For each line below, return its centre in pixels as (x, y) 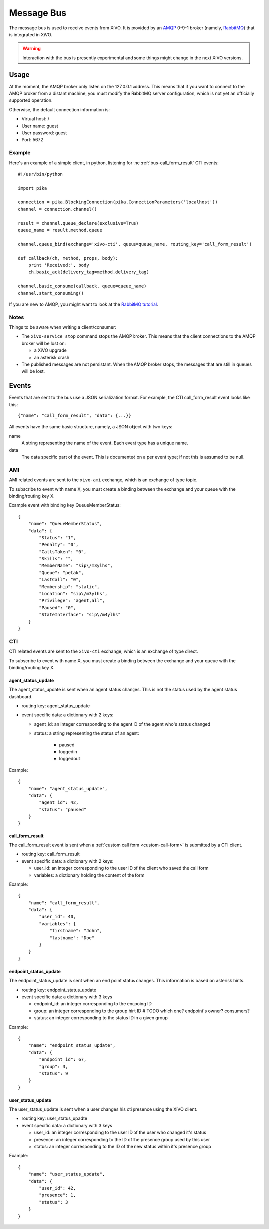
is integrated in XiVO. (31, 34)
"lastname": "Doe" (72, 938)
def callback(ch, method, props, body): (68, 258)
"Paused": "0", (58, 608)
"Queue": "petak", (62, 573)
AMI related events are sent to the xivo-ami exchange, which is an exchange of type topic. (103, 480)
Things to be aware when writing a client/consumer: (63, 327)
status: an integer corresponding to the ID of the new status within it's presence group (123, 1147)
